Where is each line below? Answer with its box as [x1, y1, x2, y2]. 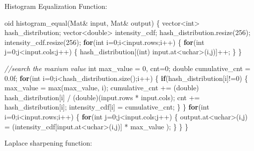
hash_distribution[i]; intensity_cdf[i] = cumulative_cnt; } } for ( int [4, 102, 209, 112]
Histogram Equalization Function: [4, 1, 107, 11]
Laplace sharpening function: [4, 138, 92, 148]
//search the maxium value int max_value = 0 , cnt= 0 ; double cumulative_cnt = [4, 63, 251, 73]
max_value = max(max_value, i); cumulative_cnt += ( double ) [4, 82, 199, 93]
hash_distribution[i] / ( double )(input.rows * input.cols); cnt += [4, 92, 200, 102]
